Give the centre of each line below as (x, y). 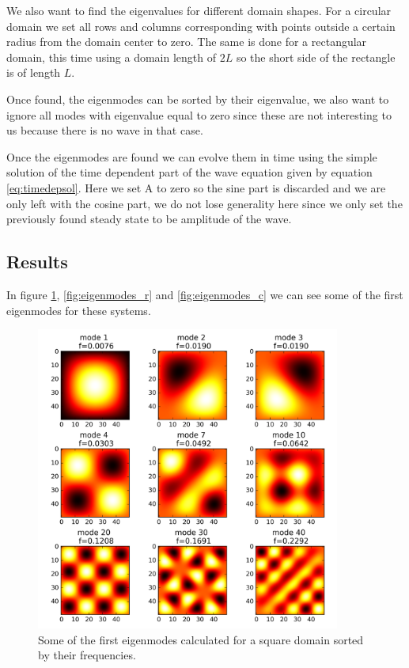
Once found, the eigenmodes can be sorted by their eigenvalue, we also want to (198, 99)
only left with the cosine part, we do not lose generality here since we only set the (204, 203)
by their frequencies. (87, 655)
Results (37, 262)
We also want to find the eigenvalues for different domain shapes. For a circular (199, 10)
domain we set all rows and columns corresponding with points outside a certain (201, 26)
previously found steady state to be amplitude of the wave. (149, 219)
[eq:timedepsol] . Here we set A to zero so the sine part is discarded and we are (196, 187)
